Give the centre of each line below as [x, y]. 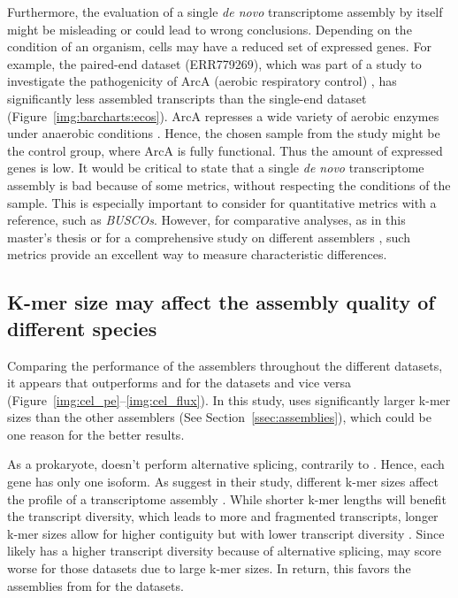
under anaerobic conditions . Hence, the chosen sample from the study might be [224, 133]
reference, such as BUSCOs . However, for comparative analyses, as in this [206, 220]
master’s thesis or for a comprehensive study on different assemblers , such [209, 237]
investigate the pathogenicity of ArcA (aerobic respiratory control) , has [202, 81]
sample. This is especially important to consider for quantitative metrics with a [222, 202]
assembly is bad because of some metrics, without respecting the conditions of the [229, 184]
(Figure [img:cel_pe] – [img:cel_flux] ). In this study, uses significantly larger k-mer [229, 399]
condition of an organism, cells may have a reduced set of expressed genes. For [219, 46]
